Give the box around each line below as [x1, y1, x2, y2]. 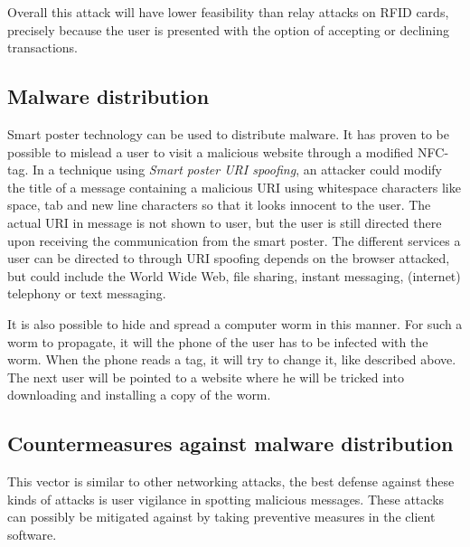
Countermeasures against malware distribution [7, 429, 454, 457]
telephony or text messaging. [7, 284, 166, 303]
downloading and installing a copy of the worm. [7, 385, 271, 404]
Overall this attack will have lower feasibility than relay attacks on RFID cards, [7, 3, 449, 21]
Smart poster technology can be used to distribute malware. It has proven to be [7, 124, 449, 143]
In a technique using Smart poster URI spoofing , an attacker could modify [32, 160, 442, 179]
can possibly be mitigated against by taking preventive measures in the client [7, 507, 436, 526]
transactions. [7, 38, 78, 57]
